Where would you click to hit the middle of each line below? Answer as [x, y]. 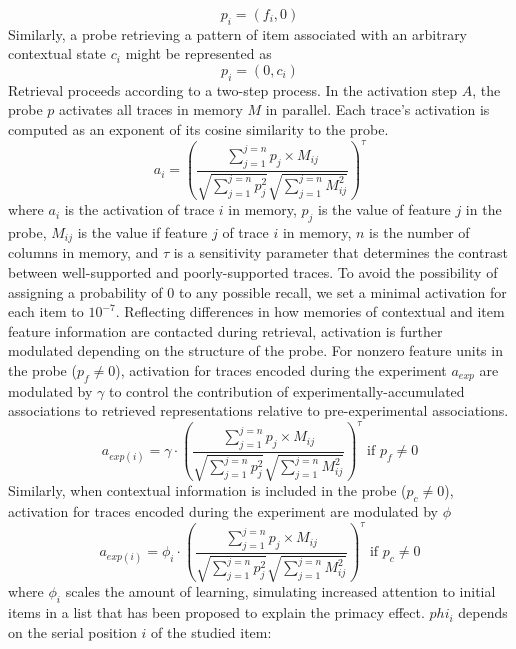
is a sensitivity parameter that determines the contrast [340, 252]
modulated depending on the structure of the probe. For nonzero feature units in [255, 350]
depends [483, 612]
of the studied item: [211, 631]
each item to [46, 311]
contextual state [57, 53]
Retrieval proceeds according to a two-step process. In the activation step [233, 89]
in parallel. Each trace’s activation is [377, 109]
